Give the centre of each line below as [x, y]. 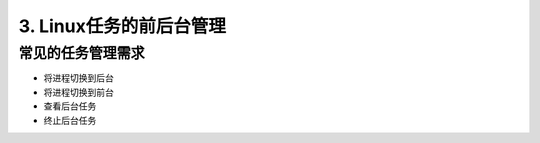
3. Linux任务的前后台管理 [122, 26]
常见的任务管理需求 [81, 53]
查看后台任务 [70, 106]
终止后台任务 [70, 120]
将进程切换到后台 [78, 78]
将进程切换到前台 [78, 92]
